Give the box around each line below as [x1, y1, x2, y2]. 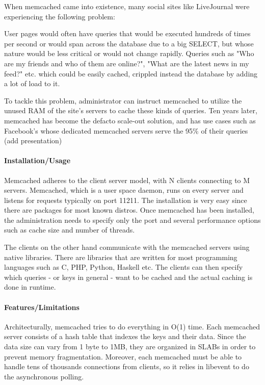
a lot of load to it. [4, 78, 60, 89]
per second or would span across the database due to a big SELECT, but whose [4, 38, 254, 48]
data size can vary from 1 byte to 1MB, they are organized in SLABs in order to [4, 341, 256, 352]
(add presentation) [4, 135, 62, 146]
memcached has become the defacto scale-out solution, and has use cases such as [4, 115, 256, 125]
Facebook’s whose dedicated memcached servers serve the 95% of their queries [4, 125, 248, 136]
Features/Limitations [4, 301, 79, 312]
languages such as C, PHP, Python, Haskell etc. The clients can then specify [4, 262, 243, 272]
